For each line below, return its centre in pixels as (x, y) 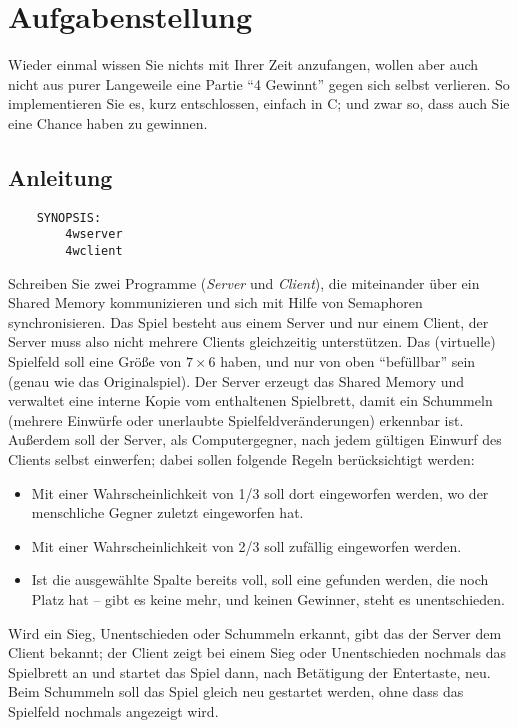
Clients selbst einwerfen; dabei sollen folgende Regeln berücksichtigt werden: (241, 459)
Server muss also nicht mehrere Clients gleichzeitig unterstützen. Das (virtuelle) (252, 341)
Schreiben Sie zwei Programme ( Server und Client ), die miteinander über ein (244, 282)
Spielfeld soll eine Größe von (95, 361)
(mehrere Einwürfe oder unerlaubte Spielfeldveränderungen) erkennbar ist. (236, 419)
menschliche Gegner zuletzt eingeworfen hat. (167, 512)
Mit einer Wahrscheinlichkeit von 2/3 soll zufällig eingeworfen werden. (246, 545)
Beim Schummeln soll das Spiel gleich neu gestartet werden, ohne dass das (236, 691)
